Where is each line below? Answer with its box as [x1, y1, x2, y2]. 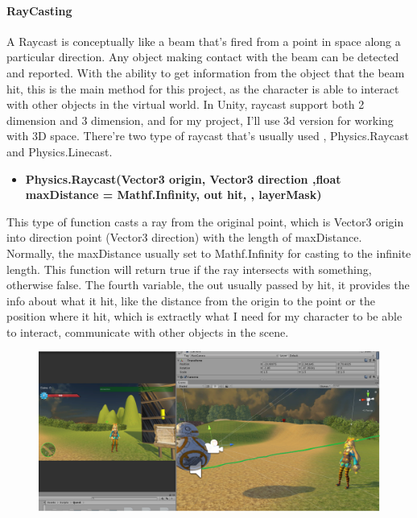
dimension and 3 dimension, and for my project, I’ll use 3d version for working [6, 111, 394, 128]
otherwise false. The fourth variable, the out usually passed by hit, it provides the [6, 276, 410, 293]
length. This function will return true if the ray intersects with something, [6, 260, 372, 277]
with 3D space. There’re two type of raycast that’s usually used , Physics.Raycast [6, 127, 409, 144]
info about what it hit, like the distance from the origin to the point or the [6, 292, 375, 309]
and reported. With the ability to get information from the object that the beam [6, 64, 405, 81]
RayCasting [6, 2, 72, 19]
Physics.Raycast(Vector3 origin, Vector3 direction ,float [25, 170, 341, 187]
